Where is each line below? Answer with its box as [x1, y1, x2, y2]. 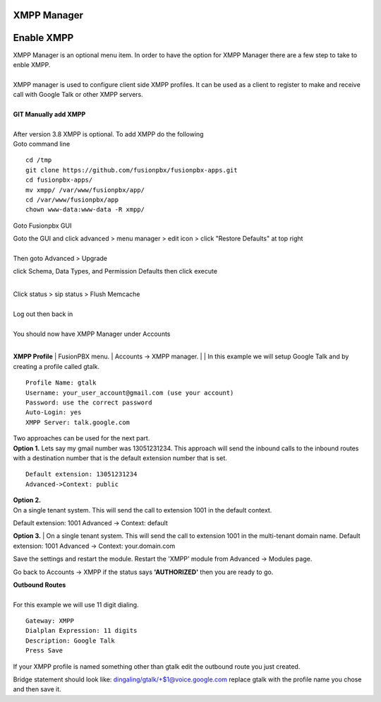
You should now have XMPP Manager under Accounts [13, 329, 171, 338]
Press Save [25, 647, 64, 655]
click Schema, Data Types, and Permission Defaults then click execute [13, 267, 218, 276]
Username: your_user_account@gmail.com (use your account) [25, 389, 234, 397]
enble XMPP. [13, 60, 51, 69]
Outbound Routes [13, 580, 66, 589]
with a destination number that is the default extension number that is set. [13, 453, 227, 462]
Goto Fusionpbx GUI [13, 221, 72, 230]
